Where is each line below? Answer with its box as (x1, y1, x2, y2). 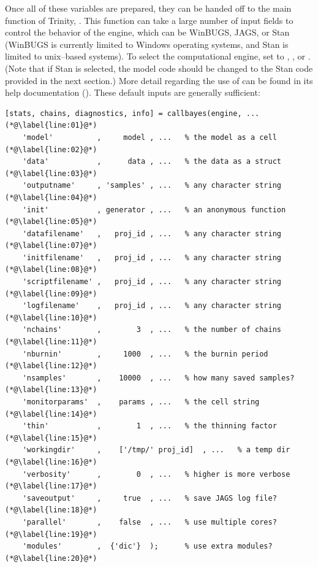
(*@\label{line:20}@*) (5, 553, 97, 563)
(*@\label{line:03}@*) (5, 169, 97, 178)
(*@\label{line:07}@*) (5, 241, 97, 250)
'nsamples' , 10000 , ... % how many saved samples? (22, 373, 295, 382)
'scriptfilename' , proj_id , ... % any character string (22, 277, 282, 287)
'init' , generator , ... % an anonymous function (22, 205, 286, 214)
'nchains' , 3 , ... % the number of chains (22, 325, 282, 334)
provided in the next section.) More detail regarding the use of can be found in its (5, 74, 313, 87)
